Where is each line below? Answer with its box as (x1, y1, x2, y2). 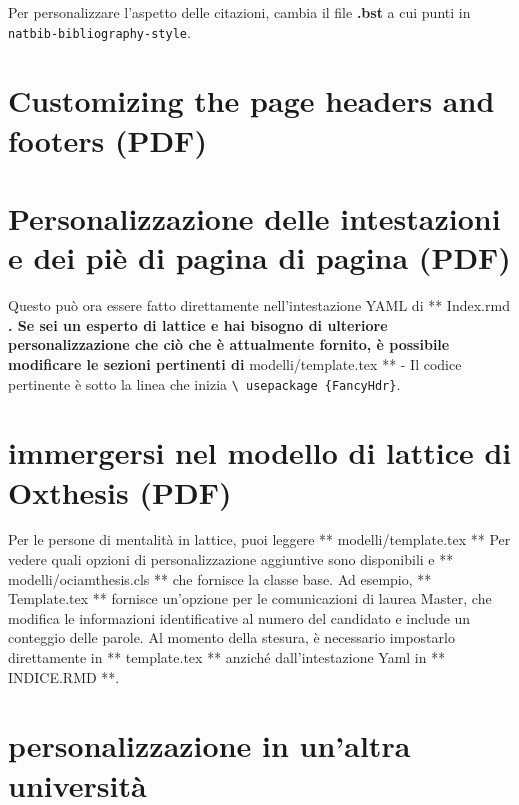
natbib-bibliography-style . (8, 21, 191, 42)
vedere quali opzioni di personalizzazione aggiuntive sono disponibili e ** (8, 549, 454, 570)
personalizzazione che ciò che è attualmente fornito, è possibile (8, 334, 450, 355)
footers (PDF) (8, 119, 207, 160)
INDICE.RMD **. (8, 666, 120, 687)
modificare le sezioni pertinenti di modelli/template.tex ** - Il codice (8, 353, 462, 374)
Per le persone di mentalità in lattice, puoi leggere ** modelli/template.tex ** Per (8, 529, 511, 550)
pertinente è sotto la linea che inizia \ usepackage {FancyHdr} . (8, 373, 401, 394)
